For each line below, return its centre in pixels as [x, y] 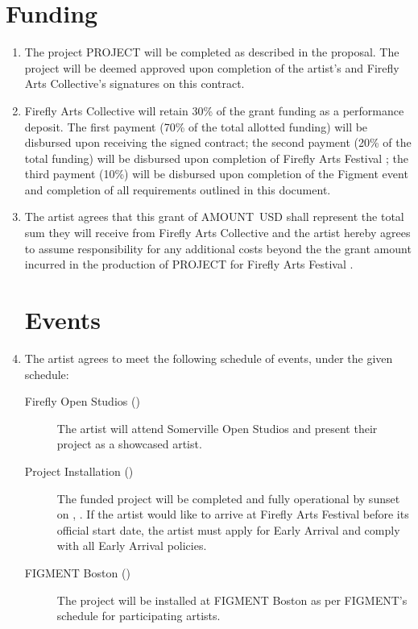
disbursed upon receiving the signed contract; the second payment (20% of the [218, 142]
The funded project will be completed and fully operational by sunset [228, 498]
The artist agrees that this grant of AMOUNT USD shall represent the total [214, 217]
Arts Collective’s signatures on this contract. [135, 83]
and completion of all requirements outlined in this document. [178, 189]
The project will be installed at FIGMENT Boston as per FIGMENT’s [232, 600]
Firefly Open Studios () [82, 401]
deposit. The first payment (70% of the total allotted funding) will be [196, 126]
